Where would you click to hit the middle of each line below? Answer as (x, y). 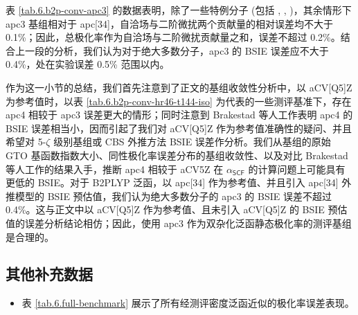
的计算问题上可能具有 (297, 169)
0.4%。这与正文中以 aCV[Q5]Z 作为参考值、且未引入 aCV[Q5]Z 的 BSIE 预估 (177, 209)
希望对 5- (26, 142)
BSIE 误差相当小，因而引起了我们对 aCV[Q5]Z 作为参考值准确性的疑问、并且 (179, 128)
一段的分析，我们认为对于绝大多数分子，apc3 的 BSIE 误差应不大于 (177, 50)
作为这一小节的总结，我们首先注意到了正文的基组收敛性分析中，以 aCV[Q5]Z (179, 87)
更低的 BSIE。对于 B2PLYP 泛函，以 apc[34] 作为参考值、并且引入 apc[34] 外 (179, 182)
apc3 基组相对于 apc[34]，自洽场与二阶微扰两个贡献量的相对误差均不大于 (169, 23)
